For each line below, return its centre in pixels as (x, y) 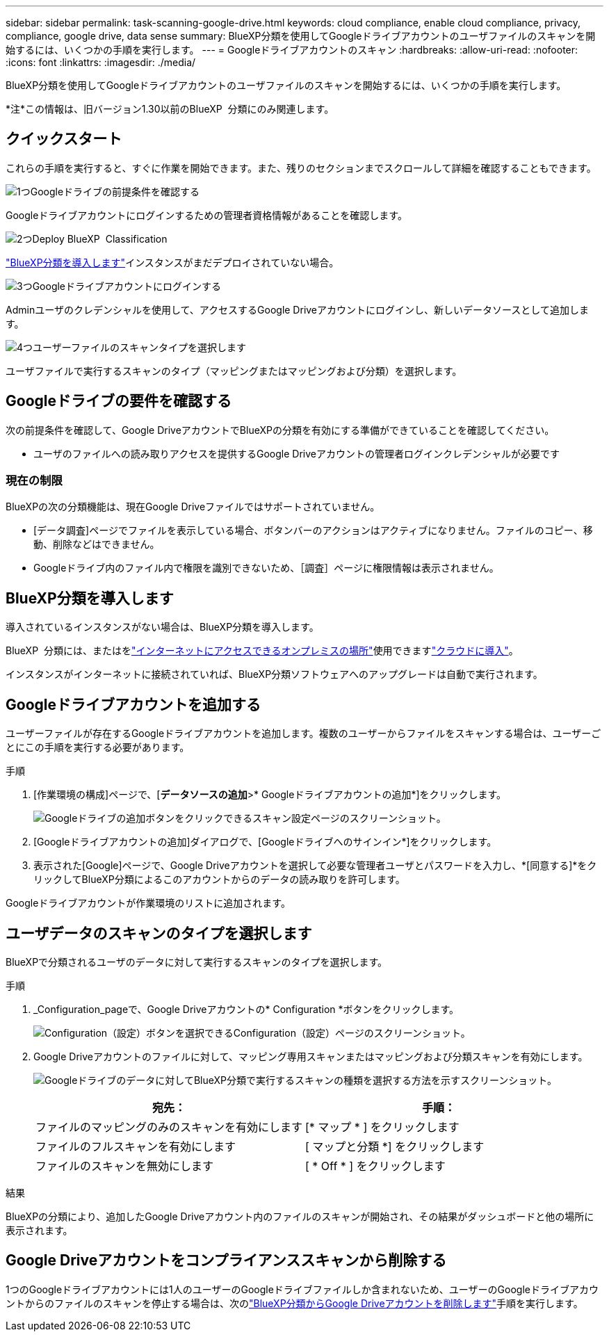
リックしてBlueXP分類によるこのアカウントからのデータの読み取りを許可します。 (219, 880)
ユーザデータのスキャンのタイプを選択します (159, 933)
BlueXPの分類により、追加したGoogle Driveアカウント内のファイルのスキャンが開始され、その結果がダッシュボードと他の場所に (300, 1216)
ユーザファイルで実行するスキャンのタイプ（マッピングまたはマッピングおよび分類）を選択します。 (234, 371)
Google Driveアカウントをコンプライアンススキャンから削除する (226, 1261)
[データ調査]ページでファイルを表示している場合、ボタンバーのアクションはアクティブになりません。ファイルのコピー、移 (313, 530)
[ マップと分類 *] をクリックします (395, 1146)
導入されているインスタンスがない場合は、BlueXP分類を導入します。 (162, 627)
